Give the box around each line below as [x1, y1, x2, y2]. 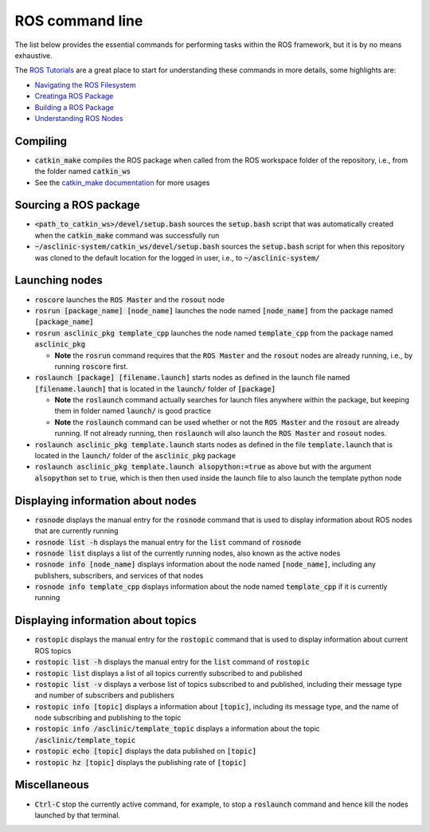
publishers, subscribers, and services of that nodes [34, 571, 204, 580]
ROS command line [14, 12, 143, 29]
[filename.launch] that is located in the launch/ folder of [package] [34, 383, 276, 394]
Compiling [14, 134, 68, 147]
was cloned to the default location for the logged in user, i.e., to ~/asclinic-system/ [34, 253, 320, 262]
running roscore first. [54, 361, 129, 371]
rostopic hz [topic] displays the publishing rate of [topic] [34, 757, 247, 767]
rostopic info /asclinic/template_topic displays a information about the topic [34, 724, 320, 733]
